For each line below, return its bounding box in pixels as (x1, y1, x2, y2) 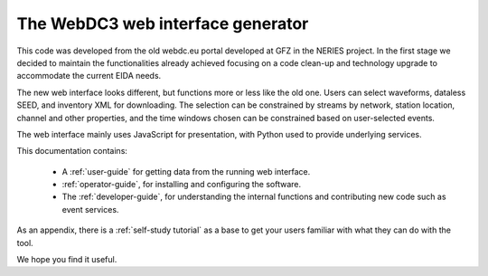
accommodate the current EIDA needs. (16, 71, 162, 81)
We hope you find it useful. (16, 254, 117, 265)
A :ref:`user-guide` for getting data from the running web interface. (61, 166, 311, 176)
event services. (61, 204, 119, 214)
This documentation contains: (16, 146, 128, 157)
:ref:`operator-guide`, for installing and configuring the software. (61, 179, 302, 190)
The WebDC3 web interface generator (16, 14, 309, 33)
